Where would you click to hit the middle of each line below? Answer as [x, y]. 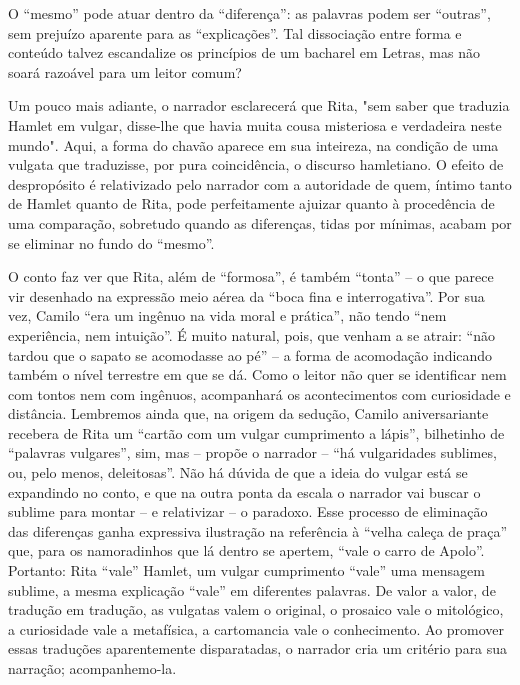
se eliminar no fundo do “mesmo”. [111, 242]
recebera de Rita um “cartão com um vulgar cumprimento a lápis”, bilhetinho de [256, 432]
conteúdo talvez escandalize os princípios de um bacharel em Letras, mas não [244, 52]
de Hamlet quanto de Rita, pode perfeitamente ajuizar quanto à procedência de [251, 203]
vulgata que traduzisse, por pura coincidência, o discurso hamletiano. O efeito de [256, 164]
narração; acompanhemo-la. [92, 668]
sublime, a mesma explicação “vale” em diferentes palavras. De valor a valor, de [252, 589]
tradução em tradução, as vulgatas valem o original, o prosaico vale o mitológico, [256, 609]
